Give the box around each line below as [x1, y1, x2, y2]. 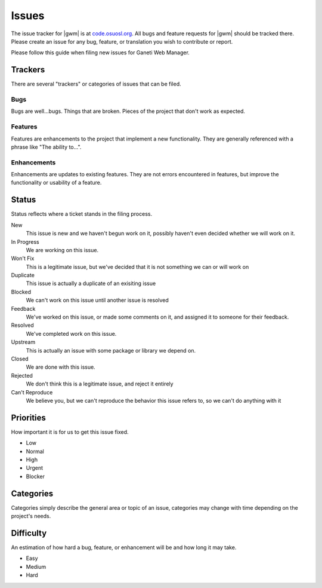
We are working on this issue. [26, 246, 98, 253]
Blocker [26, 473, 45, 480]
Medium [26, 563, 47, 570]
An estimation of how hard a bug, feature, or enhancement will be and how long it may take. [11, 544, 237, 551]
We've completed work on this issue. [26, 330, 117, 337]
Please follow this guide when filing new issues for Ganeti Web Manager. [11, 49, 190, 56]
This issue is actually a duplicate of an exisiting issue [26, 280, 156, 287]
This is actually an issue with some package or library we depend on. [26, 347, 196, 354]
